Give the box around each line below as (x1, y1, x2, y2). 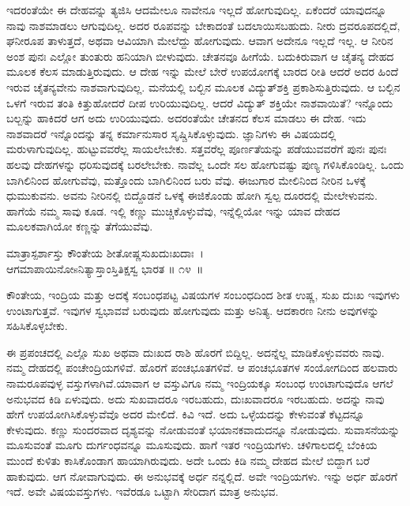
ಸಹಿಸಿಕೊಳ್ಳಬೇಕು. (6, 317, 68, 334)
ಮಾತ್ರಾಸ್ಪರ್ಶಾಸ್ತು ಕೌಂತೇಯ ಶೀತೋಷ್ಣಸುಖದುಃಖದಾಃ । (6, 244, 204, 260)
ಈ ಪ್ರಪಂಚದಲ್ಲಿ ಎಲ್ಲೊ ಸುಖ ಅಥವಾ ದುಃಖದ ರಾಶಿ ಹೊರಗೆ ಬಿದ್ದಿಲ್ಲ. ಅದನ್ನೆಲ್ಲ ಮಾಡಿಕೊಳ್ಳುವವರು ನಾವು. (6, 343, 385, 360)
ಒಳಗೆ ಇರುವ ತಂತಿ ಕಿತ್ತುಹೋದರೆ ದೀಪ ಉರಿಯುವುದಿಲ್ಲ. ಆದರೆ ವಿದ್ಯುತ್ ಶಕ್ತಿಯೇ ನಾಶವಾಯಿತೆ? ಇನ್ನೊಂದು (6, 94, 393, 111)
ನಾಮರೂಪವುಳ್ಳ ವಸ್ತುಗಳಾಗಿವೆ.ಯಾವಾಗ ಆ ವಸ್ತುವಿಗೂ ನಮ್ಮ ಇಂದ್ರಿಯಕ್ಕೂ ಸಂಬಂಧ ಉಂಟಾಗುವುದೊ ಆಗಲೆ (6, 375, 393, 392)
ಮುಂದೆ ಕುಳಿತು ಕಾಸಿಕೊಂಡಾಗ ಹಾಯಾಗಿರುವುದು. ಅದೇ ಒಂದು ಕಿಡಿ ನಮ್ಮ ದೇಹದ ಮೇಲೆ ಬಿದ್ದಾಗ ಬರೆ (6, 452, 371, 469)
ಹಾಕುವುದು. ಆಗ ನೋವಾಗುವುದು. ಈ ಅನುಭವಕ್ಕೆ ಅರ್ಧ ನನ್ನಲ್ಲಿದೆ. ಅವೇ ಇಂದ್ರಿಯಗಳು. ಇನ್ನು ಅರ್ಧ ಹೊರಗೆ (6, 467, 397, 484)
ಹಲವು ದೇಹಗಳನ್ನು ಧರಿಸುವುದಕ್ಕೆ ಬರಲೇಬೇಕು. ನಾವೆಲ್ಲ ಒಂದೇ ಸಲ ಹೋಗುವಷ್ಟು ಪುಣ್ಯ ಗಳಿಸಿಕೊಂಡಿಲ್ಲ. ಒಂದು (6, 156, 404, 172)
